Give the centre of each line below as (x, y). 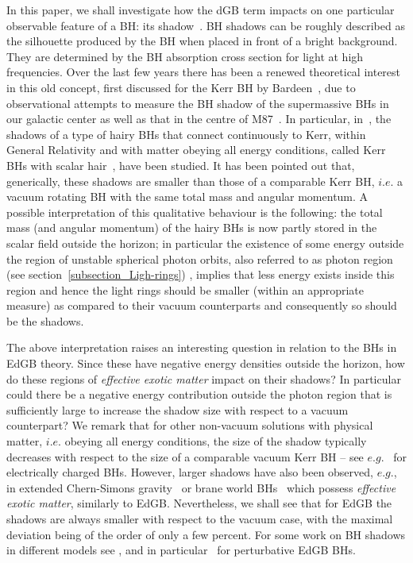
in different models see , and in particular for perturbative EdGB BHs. (181, 550)
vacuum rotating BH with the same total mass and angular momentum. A (187, 197)
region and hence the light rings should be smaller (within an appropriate (185, 289)
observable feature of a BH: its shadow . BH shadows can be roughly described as (206, 25)
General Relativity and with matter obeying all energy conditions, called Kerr (196, 150)
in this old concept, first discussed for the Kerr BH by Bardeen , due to (181, 87)
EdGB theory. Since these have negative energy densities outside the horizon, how (206, 363)
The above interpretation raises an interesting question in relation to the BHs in (202, 347)
